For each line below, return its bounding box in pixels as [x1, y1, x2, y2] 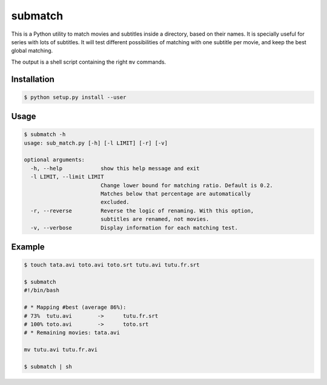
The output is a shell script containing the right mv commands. [11, 58, 167, 65]
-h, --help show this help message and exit [30, 165, 200, 172]
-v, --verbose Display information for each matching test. [30, 224, 239, 231]
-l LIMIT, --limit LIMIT [30, 173, 104, 180]
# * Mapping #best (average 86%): [24, 304, 127, 311]
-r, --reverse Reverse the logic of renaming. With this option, [30, 207, 254, 214]
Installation [11, 74, 54, 84]
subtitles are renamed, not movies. [100, 216, 210, 223]
